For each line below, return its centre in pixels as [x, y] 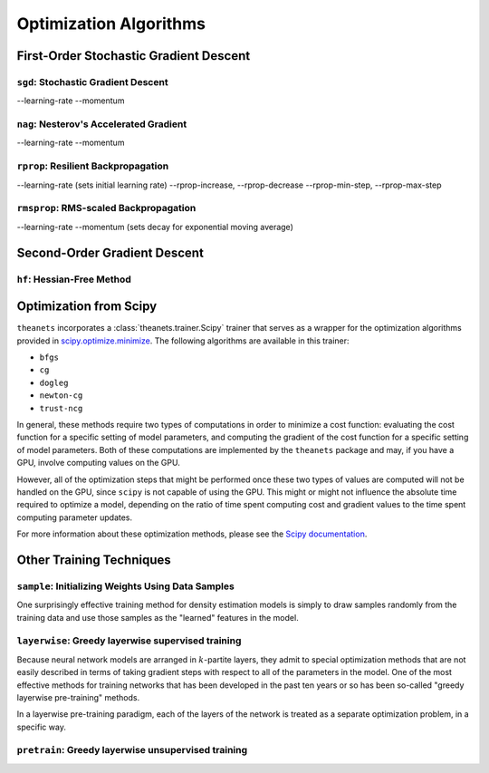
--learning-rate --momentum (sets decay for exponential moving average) [155, 227]
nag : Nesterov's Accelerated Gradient [102, 124]
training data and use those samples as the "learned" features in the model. [158, 617]
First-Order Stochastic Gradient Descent [134, 56]
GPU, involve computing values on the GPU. [98, 463]
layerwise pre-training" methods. [78, 697]
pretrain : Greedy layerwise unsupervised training [132, 750]
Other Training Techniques [94, 560]
